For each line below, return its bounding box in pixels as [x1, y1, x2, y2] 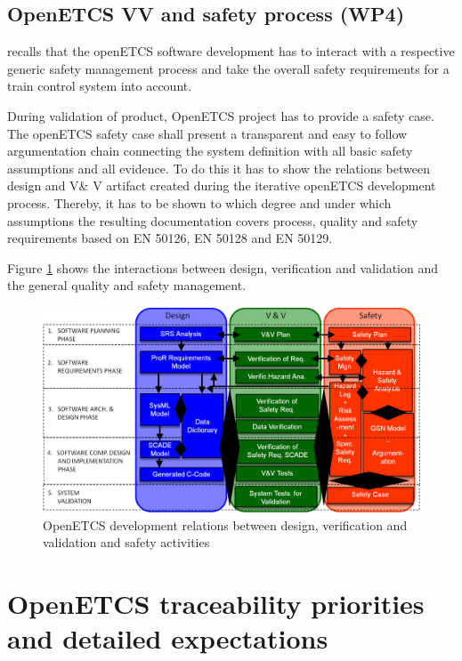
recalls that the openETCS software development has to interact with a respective [7, 42, 455, 60]
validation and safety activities [43, 533, 210, 552]
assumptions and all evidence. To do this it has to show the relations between [7, 158, 430, 177]
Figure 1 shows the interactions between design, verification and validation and [7, 258, 439, 277]
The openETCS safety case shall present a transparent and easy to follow [7, 124, 408, 142]
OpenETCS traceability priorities [7, 584, 425, 621]
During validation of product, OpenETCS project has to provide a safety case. [7, 106, 434, 125]
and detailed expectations [7, 620, 328, 657]
